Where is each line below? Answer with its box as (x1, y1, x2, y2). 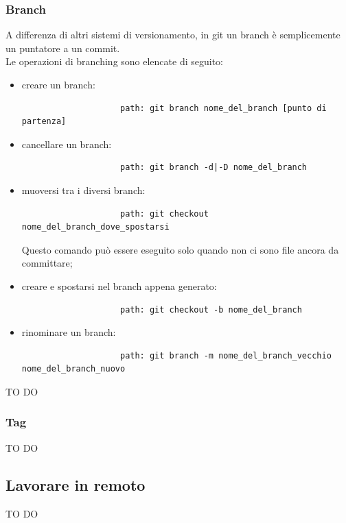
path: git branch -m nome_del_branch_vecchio (119, 350, 332, 361)
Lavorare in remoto (5, 474, 146, 495)
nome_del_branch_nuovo (21, 364, 126, 374)
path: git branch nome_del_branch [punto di (119, 103, 327, 113)
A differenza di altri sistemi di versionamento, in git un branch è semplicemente (5, 27, 341, 42)
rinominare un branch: (21, 325, 116, 339)
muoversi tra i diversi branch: (21, 182, 146, 197)
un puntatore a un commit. (5, 40, 120, 55)
